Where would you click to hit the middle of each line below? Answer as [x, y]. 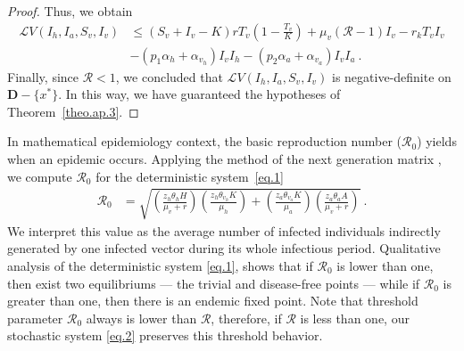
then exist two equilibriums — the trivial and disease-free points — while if [214, 283]
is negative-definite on [392, 76]
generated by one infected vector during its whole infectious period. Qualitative [224, 248]
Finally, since [43, 76]
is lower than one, [385, 265]
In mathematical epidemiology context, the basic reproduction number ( [204, 141]
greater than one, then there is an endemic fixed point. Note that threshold [213, 301]
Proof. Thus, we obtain [70, 11]
